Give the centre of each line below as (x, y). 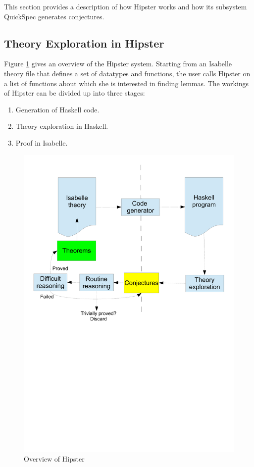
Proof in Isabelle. (42, 142)
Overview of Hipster (54, 459)
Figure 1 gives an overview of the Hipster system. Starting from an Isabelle (118, 64)
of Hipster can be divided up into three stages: (75, 93)
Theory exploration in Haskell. (62, 126)
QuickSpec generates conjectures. (54, 16)
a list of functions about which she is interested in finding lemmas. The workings (127, 83)
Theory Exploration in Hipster (84, 43)
